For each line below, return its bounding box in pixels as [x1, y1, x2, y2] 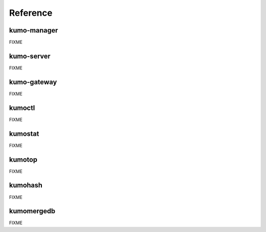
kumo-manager [9, 26, 59, 34]
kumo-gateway [9, 78, 57, 86]
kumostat [9, 130, 39, 138]
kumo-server [9, 52, 51, 60]
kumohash [9, 181, 43, 190]
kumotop [9, 155, 37, 164]
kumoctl [9, 103, 35, 112]
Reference [9, 7, 53, 18]
